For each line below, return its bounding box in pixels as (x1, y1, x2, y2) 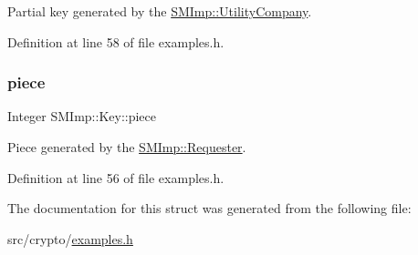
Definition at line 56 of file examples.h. (7, 168, 225, 187)
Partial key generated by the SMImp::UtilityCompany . (7, 2, 312, 20)
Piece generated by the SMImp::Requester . (7, 138, 246, 156)
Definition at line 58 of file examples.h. (7, 32, 225, 51)
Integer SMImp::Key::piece (7, 107, 156, 126)
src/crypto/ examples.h (7, 229, 133, 248)
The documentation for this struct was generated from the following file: (7, 199, 412, 218)
